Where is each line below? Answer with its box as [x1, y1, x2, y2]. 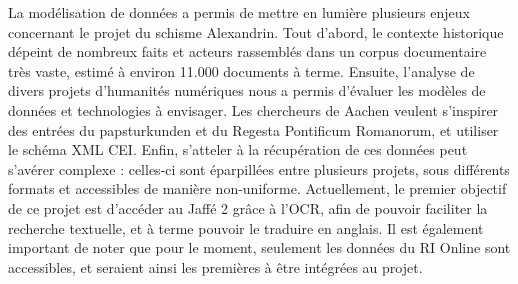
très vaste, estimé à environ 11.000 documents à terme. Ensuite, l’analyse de [8, 60, 475, 81]
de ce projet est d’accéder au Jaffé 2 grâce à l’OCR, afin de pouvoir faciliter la [8, 197, 488, 218]
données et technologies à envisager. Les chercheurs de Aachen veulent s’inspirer [8, 99, 499, 120]
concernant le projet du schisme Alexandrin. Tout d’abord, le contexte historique [8, 21, 504, 42]
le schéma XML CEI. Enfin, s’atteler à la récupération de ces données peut [8, 139, 468, 160]
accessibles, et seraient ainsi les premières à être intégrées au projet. [8, 256, 423, 277]
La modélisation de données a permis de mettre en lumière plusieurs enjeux [8, 2, 470, 22]
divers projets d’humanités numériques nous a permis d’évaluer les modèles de [8, 80, 486, 101]
